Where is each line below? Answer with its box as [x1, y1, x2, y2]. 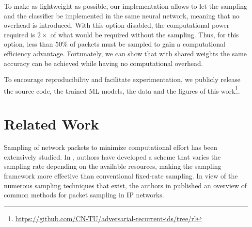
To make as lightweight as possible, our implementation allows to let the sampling [4, 1, 248, 11]
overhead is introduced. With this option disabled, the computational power [4, 20, 230, 30]
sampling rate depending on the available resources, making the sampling [4, 161, 221, 171]
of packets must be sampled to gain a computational [70, 39, 225, 49]
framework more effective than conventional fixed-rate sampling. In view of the [4, 170, 238, 180]
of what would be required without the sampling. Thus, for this [50, 29, 239, 39]
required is [4, 29, 35, 39]
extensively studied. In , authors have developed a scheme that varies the [4, 151, 221, 162]
